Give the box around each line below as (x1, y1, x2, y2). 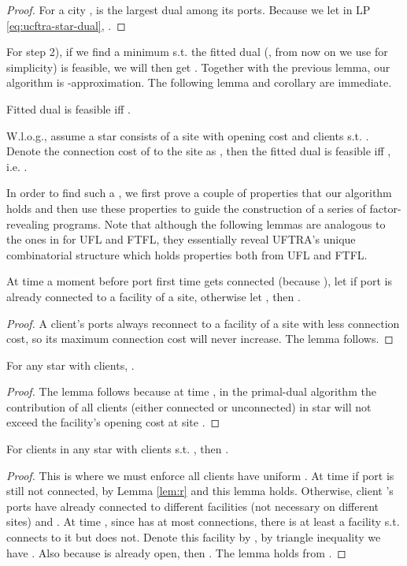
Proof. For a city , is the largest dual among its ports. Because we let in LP (6, 2, 371, 17)
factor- (369, 199, 401, 216)
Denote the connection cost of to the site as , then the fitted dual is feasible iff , (6, 143, 391, 159)
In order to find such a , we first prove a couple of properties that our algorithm (6, 184, 392, 201)
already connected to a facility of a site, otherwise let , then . (6, 288, 301, 304)
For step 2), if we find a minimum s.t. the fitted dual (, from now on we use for (6, 43, 388, 60)
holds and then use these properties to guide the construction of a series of (6, 199, 366, 216)
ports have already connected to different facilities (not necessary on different (6, 497, 379, 514)
